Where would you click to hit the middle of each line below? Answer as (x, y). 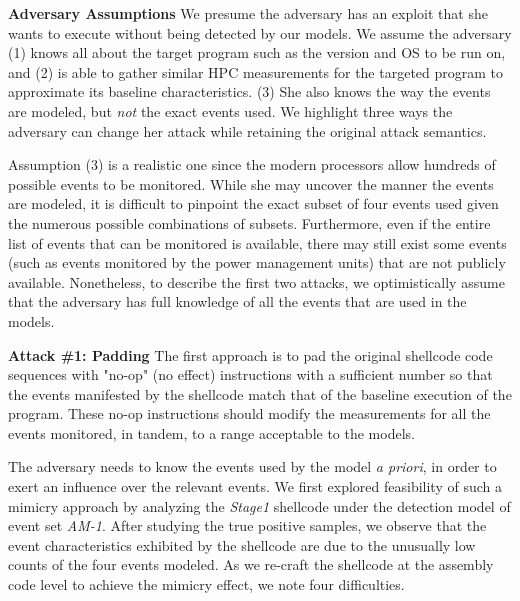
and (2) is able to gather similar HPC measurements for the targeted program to (256, 71)
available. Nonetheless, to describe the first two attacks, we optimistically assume (256, 281)
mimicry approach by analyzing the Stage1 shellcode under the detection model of (259, 505)
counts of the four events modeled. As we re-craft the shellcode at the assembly (251, 564)
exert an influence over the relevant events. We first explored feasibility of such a (255, 486)
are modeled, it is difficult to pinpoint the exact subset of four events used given (253, 203)
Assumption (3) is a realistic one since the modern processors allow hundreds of (252, 164)
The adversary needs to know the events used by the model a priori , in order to (252, 466)
